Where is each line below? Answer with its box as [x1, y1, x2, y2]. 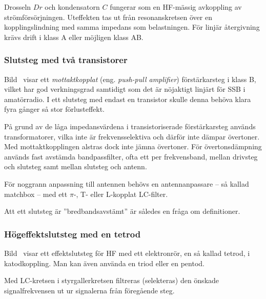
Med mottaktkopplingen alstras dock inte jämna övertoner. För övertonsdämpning [4, 141, 262, 152]
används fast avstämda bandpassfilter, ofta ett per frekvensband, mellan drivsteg [4, 151, 258, 162]
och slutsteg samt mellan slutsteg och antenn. [4, 161, 147, 172]
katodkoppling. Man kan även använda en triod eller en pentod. [4, 257, 204, 268]
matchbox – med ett [4, 188, 68, 199]
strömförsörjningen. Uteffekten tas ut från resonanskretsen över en [4, 11, 212, 22]
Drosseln [4, 2, 31, 12]
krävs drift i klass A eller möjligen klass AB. [4, 31, 144, 42]
